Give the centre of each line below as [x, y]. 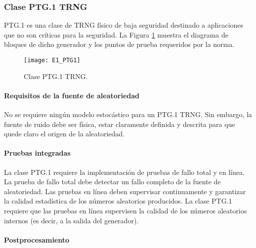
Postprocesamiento [37, 239]
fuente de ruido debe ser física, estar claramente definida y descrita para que [120, 124]
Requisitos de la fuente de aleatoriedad [72, 95]
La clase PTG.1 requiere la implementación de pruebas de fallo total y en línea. [124, 172]
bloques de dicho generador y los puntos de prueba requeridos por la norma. [119, 44]
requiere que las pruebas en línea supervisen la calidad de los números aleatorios [126, 210]
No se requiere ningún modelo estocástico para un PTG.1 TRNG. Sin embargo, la [128, 114]
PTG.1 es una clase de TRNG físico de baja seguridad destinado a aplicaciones [124, 25]
